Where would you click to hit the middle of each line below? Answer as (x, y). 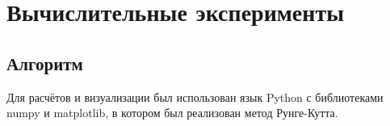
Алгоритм (45, 63)
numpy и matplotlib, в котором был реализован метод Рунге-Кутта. (172, 113)
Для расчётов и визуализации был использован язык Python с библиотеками (195, 97)
